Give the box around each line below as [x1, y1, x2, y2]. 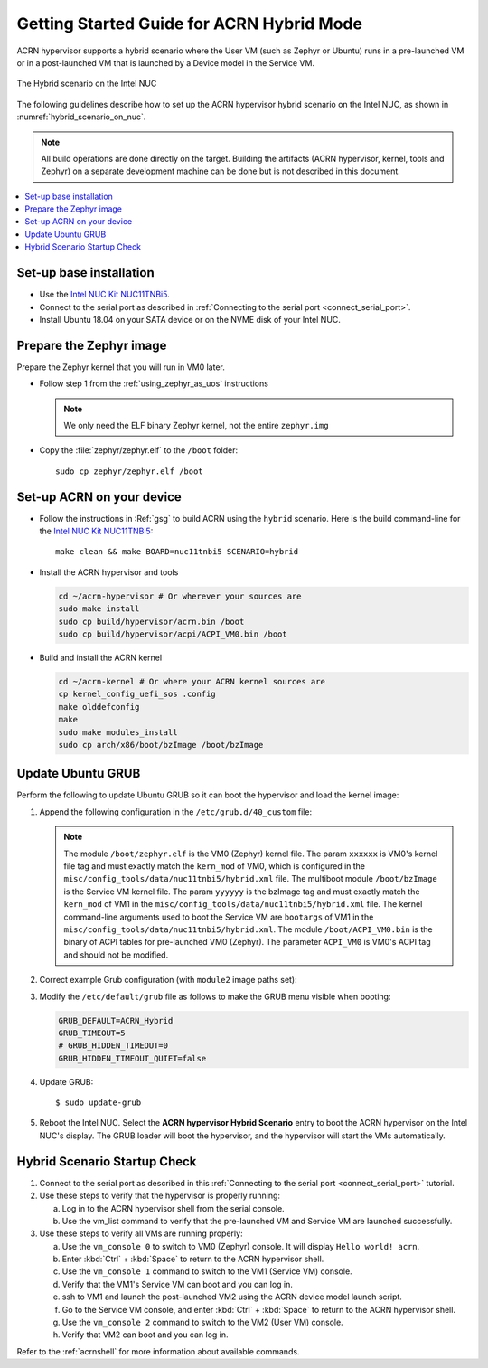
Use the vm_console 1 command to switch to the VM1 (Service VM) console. [61, 1266, 352, 1277]
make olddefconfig [58, 702, 140, 712]
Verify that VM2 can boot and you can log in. [61, 1329, 230, 1340]
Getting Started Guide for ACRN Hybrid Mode [16, 14, 363, 33]
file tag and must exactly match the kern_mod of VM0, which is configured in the [63, 861, 366, 872]
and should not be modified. [63, 949, 169, 960]
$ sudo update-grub [55, 1098, 142, 1108]
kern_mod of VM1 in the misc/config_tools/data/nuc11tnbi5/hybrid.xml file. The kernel [63, 899, 423, 910]
